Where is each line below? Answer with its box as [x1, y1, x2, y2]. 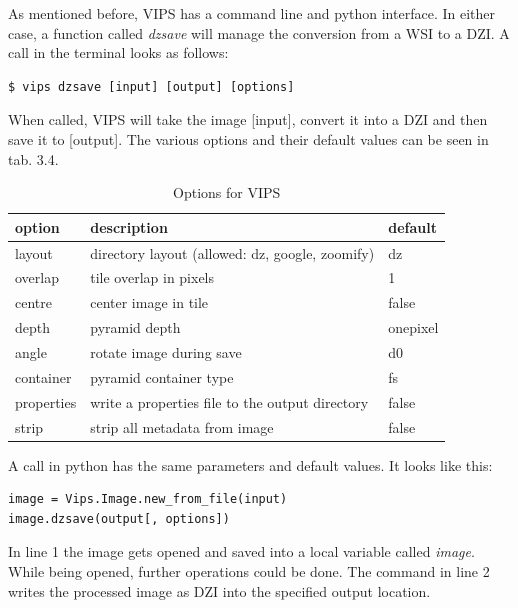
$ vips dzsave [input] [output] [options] [8, 79, 295, 94]
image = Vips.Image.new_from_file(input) [8, 492, 288, 507]
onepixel [388, 317, 439, 338]
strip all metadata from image [90, 416, 274, 437]
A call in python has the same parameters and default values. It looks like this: [8, 454, 493, 475]
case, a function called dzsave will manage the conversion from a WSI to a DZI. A [8, 22, 510, 43]
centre [15, 292, 52, 313]
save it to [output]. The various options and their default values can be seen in [8, 128, 489, 149]
